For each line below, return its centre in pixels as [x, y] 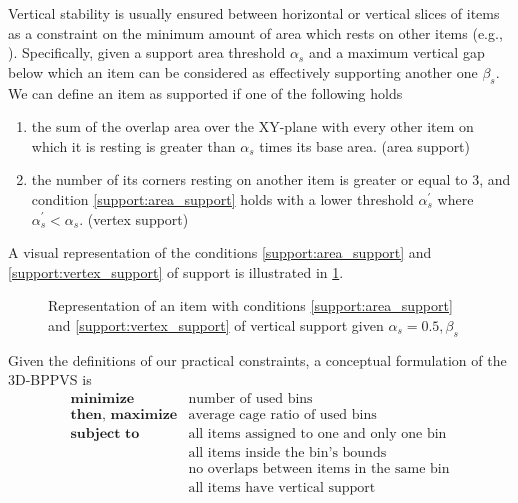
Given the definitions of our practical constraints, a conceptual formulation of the [257, 359]
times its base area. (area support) [365, 145]
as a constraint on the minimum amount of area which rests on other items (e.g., [255, 32]
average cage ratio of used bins [282, 414]
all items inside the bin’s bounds [287, 453]
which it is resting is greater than [133, 145]
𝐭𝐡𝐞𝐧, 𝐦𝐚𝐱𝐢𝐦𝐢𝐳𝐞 [124, 414]
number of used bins [250, 398]
